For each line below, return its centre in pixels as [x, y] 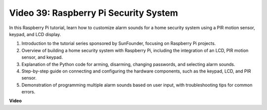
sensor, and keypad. [42, 57]
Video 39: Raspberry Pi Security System [93, 13]
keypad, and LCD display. [35, 34]
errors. [28, 92]
